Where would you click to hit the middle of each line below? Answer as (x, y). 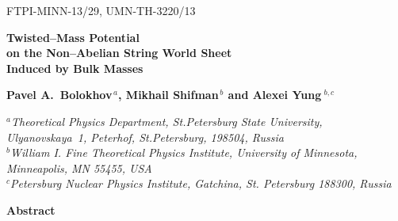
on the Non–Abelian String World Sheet (119, 53)
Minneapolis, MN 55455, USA (79, 168)
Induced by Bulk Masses (75, 68)
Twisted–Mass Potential (73, 37)
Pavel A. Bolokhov (59, 95)
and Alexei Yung (275, 95)
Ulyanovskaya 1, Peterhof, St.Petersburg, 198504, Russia (145, 137)
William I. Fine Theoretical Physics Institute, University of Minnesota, (184, 152)
